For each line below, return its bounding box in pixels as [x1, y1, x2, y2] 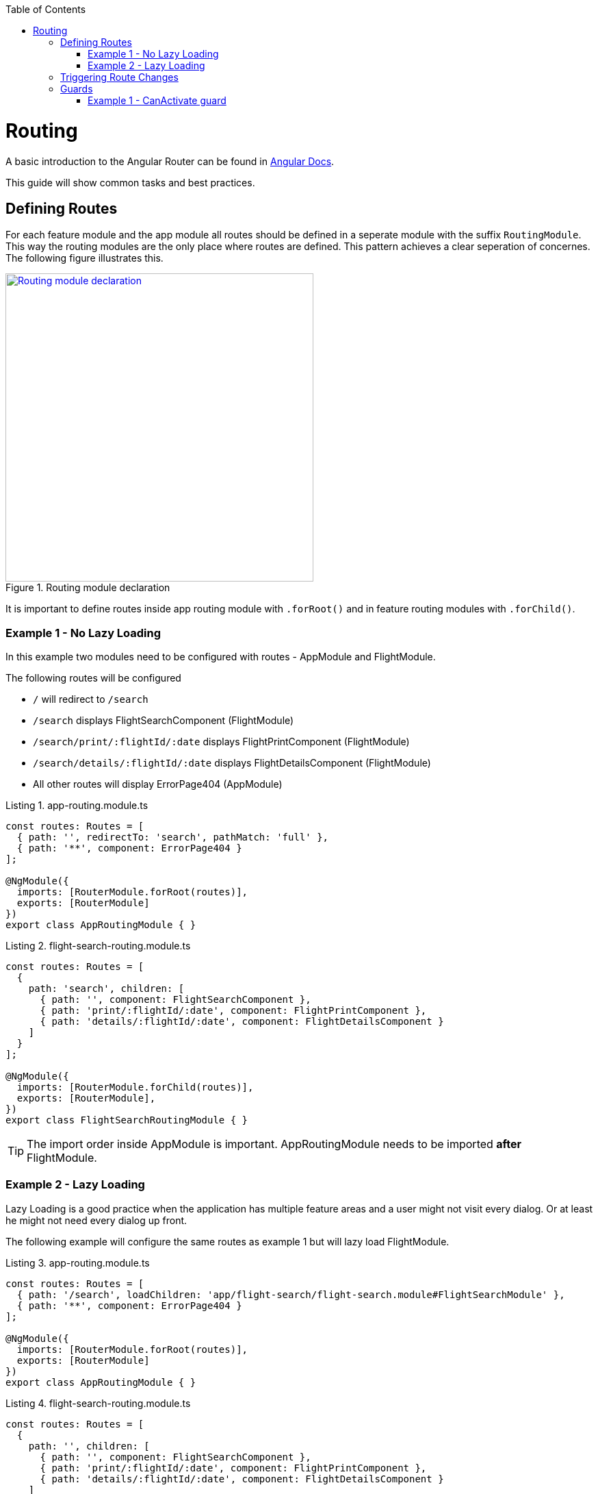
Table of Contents [5, 3, 86, 15]
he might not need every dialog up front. [5, 1214, 187, 1226]
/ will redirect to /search [33, 693, 148, 706]
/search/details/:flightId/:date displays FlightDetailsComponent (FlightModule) [33, 757, 431, 769]
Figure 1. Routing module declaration [5, 582, 170, 594]
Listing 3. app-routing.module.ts [5, 1256, 150, 1269]
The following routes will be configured [5, 672, 181, 684]
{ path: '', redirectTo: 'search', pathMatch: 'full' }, [16, 832, 329, 843]
